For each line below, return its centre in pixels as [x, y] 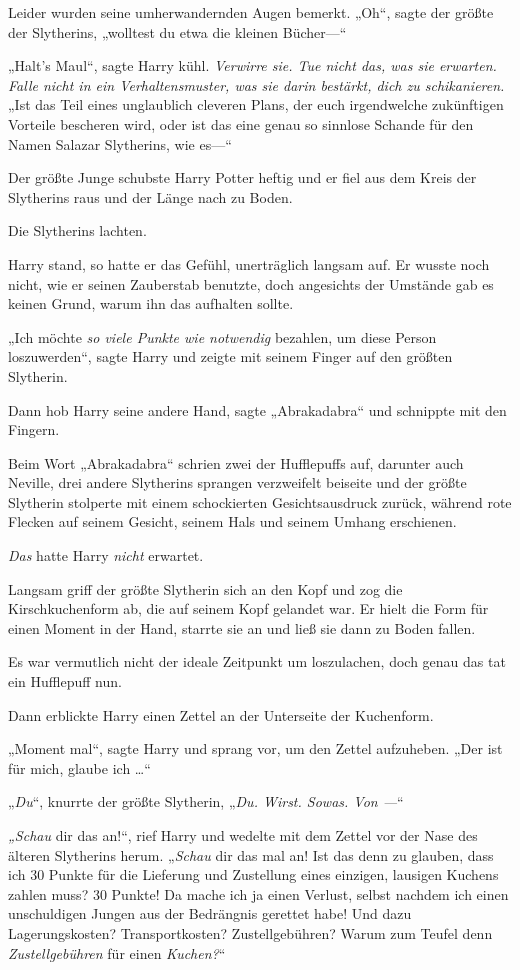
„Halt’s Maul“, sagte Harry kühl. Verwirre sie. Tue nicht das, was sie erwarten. [252, 65]
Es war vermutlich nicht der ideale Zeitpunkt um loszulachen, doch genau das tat [257, 661]
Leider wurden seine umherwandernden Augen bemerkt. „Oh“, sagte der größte [251, 12]
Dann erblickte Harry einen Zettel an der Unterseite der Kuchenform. [221, 714]
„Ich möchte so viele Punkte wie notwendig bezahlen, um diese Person [222, 336]
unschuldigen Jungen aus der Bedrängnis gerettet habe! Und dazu [210, 913]
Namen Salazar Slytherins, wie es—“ [120, 143]
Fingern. [34, 429]
